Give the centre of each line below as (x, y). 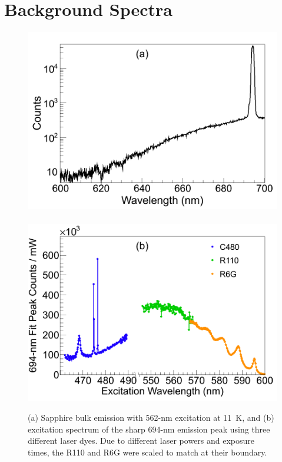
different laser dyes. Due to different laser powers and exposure (141, 440)
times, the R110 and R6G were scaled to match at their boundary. (147, 452)
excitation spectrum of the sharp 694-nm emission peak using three (149, 429)
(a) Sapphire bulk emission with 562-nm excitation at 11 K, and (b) (151, 418)
